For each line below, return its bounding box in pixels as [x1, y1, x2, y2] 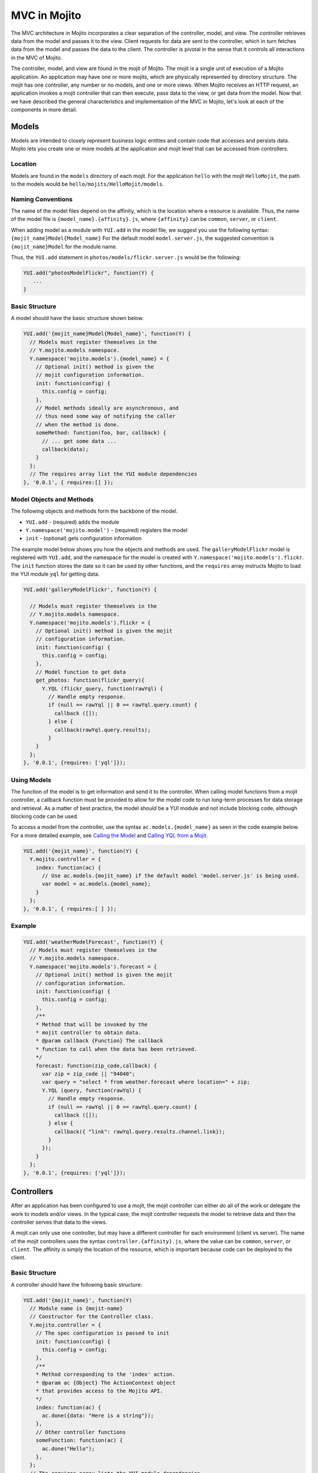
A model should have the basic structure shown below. [11, 315, 144, 322]
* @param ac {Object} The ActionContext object [35, 1379, 176, 1386]
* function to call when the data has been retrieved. [35, 1046, 197, 1052]
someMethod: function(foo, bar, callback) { [35, 430, 167, 436]
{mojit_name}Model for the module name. [11, 243, 118, 250]
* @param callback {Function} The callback [35, 1038, 163, 1044]
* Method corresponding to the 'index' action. [35, 1371, 176, 1378]
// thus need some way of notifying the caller [35, 413, 176, 420]
